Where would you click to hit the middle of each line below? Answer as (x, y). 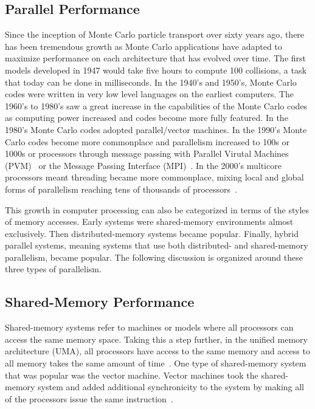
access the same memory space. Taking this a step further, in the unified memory (156, 339)
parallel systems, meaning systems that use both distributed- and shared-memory (157, 245)
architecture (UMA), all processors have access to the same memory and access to (157, 351)
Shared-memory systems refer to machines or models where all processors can (149, 327)
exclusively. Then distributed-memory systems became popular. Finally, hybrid (152, 233)
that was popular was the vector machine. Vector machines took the (132, 375)
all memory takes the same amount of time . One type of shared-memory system (156, 363)
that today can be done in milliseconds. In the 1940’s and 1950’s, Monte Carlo (151, 82)
